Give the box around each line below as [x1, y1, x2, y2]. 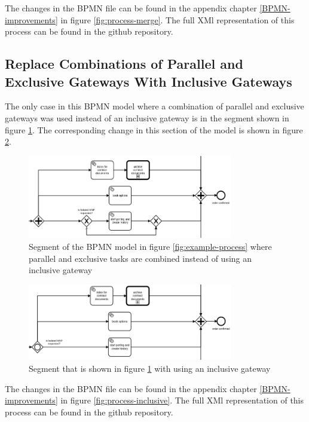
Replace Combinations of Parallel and [5, 54, 243, 73]
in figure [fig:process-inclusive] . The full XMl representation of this [60, 394, 304, 406]
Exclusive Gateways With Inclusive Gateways [5, 72, 292, 90]
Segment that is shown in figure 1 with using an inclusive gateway [29, 362, 271, 374]
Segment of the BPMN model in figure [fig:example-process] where [29, 240, 272, 252]
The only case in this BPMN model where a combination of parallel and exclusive [5, 100, 304, 112]
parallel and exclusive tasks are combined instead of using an [29, 252, 252, 264]
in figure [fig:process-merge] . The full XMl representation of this [60, 13, 295, 26]
